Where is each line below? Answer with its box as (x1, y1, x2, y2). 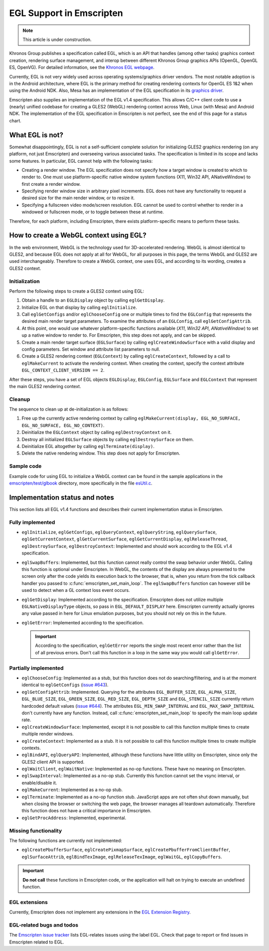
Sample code (9, 463, 42, 470)
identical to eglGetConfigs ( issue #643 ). (21, 682, 109, 688)
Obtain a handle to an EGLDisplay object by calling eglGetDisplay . (21, 297, 165, 303)
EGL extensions (9, 899, 48, 906)
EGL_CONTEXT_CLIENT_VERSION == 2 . (21, 367, 105, 373)
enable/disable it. (21, 780, 57, 786)
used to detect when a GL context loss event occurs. (21, 587, 130, 593)
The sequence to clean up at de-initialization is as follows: (9, 406, 129, 412)
